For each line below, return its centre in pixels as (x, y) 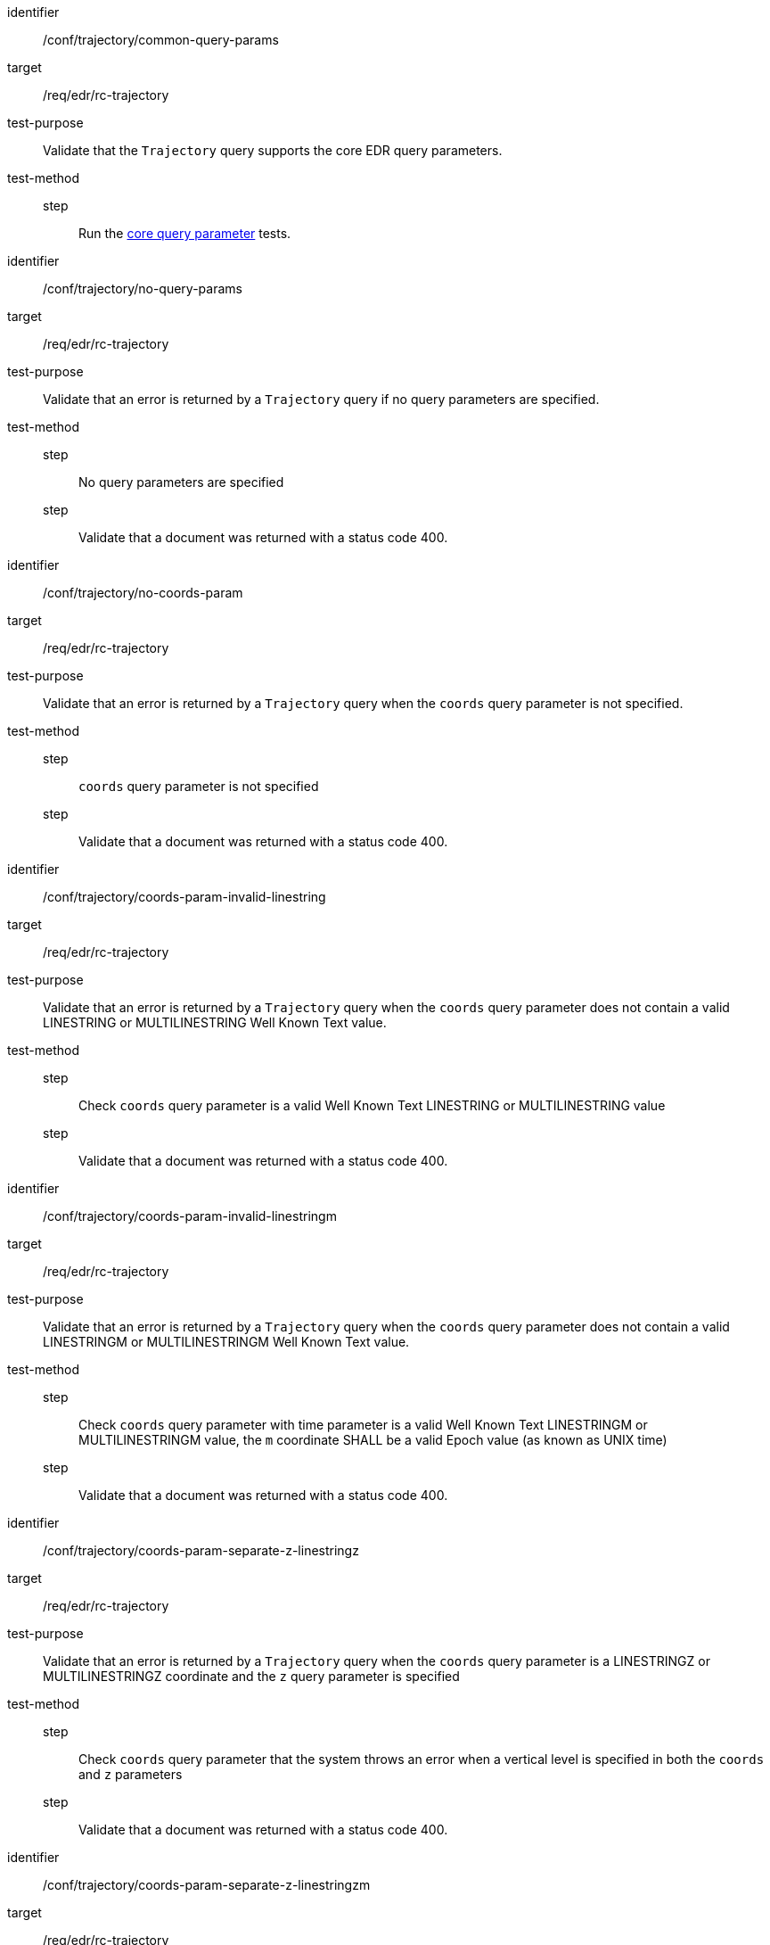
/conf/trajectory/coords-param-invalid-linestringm (190, 1216)
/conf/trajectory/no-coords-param (143, 593)
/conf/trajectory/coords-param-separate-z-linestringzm (207, 1885)
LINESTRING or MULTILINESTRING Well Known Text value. (215, 1022)
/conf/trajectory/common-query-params (161, 40)
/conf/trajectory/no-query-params (143, 288)
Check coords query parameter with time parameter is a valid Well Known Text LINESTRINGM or (363, 1425)
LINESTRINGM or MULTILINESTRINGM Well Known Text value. (226, 1342)
